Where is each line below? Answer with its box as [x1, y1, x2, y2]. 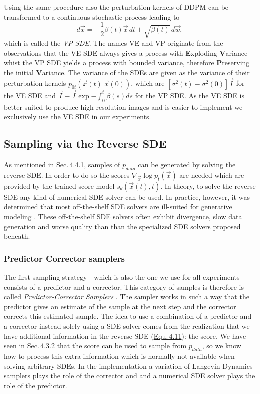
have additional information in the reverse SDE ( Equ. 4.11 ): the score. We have [4, 330, 246, 341]
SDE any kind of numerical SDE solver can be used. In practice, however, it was [4, 191, 250, 202]
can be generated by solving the [138, 159, 236, 170]
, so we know [202, 340, 241, 351]
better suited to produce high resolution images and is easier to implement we [4, 101, 243, 112]
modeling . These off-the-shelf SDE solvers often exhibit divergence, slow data [4, 211, 242, 222]
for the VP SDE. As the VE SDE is [135, 90, 245, 100]
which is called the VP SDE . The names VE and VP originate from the [4, 38, 223, 48]
